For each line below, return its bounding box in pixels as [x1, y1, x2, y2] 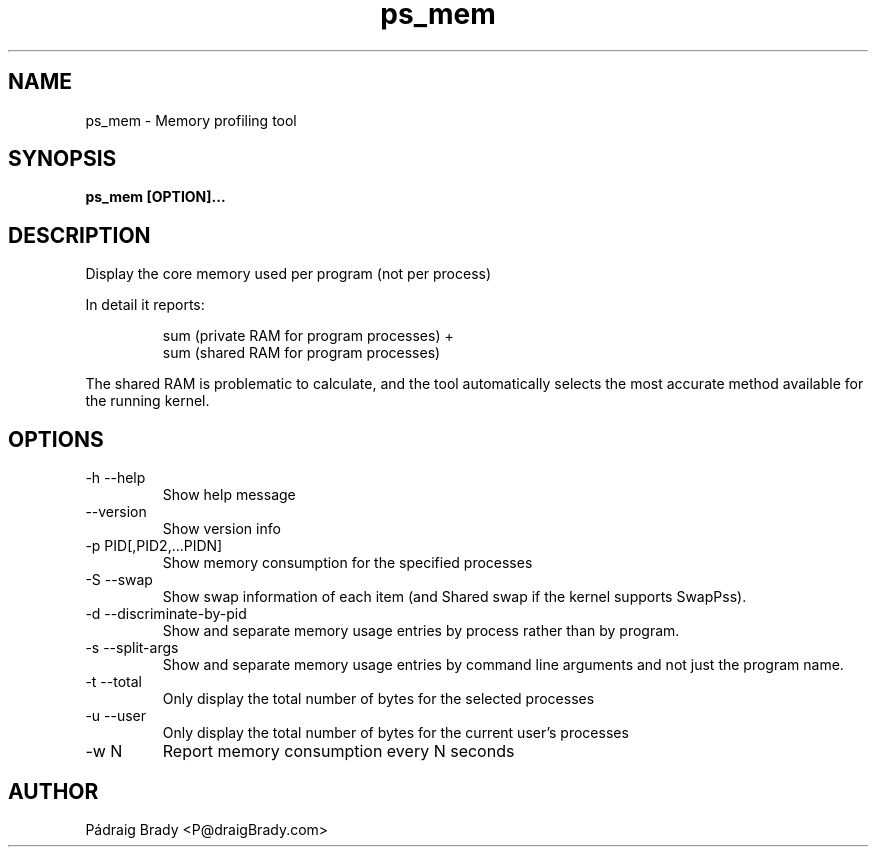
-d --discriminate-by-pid [85, 605, 247, 623]
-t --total [85, 673, 142, 691]
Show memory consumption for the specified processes [162, 554, 533, 572]
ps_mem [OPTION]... [85, 188, 226, 206]
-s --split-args [85, 639, 179, 657]
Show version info [162, 520, 281, 538]
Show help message [162, 486, 296, 504]
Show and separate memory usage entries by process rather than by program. [162, 622, 680, 640]
